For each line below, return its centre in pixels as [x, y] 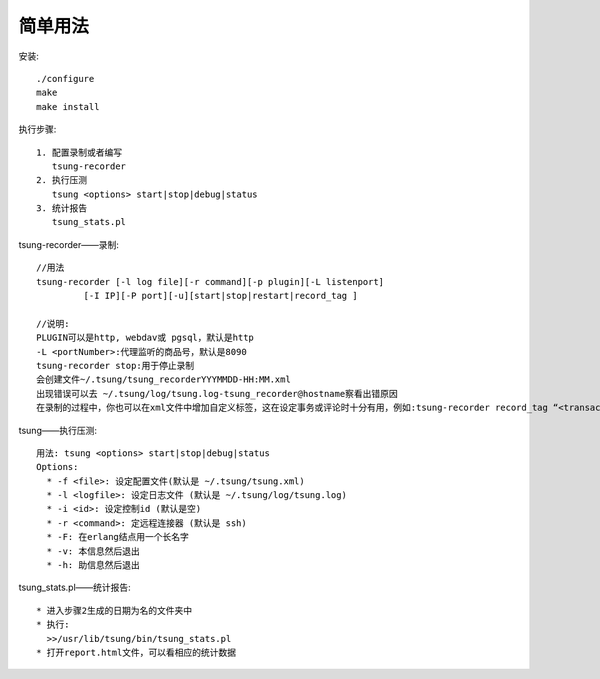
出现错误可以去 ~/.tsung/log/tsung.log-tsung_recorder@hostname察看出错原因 [217, 393]
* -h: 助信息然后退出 [93, 565]
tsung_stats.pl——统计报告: [75, 587]
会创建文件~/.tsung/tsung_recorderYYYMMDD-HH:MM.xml [164, 379]
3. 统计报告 [62, 208]
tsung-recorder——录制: [69, 244]
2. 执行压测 [62, 180]
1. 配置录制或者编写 [79, 152]
